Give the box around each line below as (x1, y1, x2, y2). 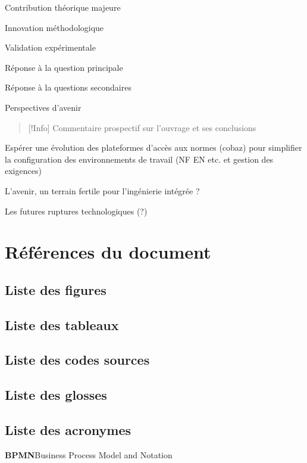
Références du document (5, 240, 211, 264)
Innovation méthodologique (5, 21, 104, 33)
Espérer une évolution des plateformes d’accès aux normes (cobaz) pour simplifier (5, 141, 302, 154)
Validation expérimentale (5, 41, 96, 54)
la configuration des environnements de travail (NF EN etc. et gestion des (5, 153, 274, 165)
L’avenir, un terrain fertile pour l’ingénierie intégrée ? (5, 184, 200, 197)
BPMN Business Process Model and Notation (5, 448, 173, 461)
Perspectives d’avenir (5, 101, 82, 113)
